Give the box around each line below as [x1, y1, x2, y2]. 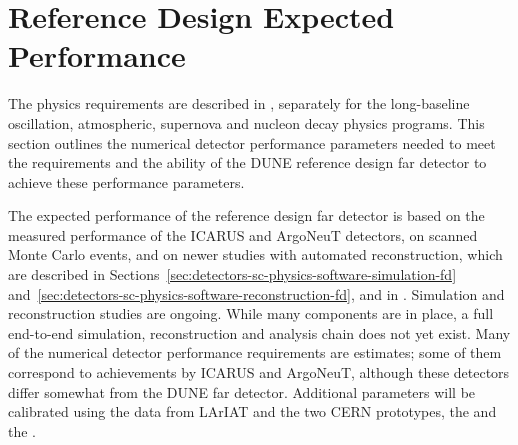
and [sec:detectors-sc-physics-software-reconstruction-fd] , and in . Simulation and [8, 283, 505, 304]
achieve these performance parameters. [8, 171, 245, 192]
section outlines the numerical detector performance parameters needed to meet [8, 132, 496, 153]
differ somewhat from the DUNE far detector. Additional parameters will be [8, 381, 476, 402]
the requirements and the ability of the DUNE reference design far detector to [8, 152, 487, 173]
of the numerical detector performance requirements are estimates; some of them [8, 342, 502, 363]
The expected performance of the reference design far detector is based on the [8, 205, 485, 226]
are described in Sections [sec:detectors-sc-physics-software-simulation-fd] [8, 264, 457, 285]
